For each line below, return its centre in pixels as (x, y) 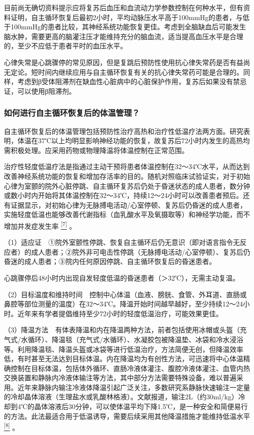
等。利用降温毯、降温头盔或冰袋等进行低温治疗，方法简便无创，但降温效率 (124, 349)
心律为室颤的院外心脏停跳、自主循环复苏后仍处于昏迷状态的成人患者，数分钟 (127, 185)
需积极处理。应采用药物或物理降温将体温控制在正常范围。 (96, 150)
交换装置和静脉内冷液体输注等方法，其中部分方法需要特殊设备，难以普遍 (120, 378)
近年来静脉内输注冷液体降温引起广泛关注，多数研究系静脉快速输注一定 (130, 387)
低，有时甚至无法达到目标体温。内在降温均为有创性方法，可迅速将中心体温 (124, 359)
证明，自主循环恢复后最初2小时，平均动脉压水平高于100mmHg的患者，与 (127, 17)
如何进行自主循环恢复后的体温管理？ (72, 113)
